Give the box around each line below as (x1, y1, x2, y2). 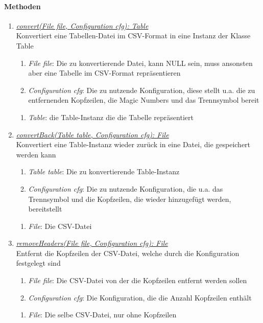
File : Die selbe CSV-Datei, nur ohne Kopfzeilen (28, 309, 177, 320)
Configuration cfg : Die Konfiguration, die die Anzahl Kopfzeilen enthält (28, 292, 252, 303)
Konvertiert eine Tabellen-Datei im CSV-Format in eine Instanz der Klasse (16, 30, 251, 41)
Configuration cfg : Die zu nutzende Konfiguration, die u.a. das (28, 183, 223, 194)
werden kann (16, 149, 56, 159)
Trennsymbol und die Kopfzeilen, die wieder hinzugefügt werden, (28, 193, 231, 204)
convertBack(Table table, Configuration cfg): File (16, 129, 169, 140)
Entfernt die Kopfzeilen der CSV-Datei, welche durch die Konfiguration (16, 247, 240, 258)
